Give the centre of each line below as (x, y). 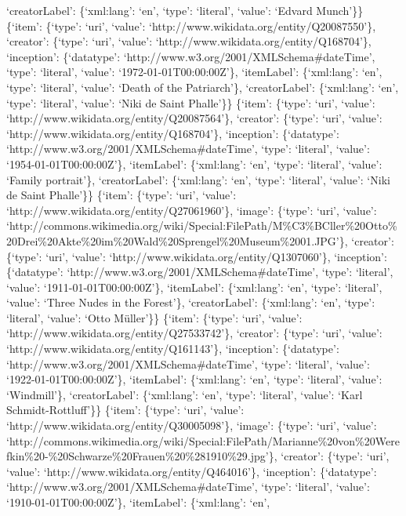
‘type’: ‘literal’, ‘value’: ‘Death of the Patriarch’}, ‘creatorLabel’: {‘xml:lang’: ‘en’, (203, 87)
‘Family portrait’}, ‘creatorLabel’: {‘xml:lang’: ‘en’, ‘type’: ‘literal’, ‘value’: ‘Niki (198, 179)
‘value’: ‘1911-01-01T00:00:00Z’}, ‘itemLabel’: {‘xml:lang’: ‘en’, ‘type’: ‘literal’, (194, 287)
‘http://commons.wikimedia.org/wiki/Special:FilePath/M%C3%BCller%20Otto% (202, 225)
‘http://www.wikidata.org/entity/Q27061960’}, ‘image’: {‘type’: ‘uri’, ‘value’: (192, 210)
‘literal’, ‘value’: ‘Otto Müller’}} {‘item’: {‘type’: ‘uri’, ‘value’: (154, 317)
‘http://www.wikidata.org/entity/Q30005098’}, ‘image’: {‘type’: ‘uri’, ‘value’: (192, 425)
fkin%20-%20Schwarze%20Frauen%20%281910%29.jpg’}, (142, 456)
